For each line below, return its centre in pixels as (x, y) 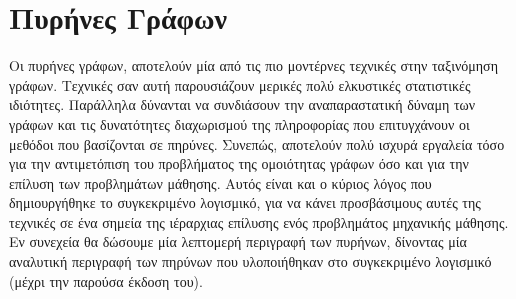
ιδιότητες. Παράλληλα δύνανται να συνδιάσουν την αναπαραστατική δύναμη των (242, 104)
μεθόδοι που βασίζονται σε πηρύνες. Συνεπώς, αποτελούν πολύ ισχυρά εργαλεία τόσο (257, 143)
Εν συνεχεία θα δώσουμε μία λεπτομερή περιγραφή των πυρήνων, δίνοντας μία (238, 241)
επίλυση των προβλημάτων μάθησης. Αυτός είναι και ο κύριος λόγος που (220, 182)
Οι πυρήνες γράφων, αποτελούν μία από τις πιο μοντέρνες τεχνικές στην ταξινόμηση (253, 65)
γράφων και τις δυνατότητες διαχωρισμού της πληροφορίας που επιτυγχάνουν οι (239, 123)
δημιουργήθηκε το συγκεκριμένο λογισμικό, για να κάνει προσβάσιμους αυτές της (245, 202)
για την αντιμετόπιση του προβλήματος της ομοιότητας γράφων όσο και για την (239, 163)
